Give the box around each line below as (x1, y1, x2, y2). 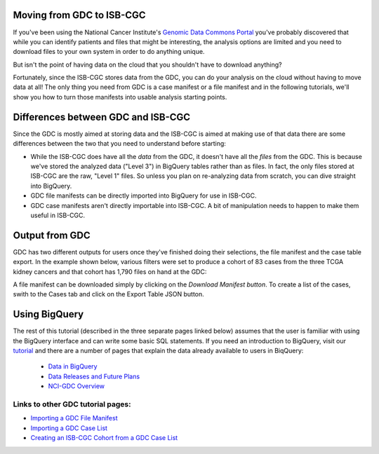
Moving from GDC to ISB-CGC (13, 9, 147, 21)
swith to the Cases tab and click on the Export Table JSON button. (13, 290, 205, 298)
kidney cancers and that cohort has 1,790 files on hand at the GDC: (13, 267, 207, 276)
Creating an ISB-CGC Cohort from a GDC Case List (30, 434, 178, 442)
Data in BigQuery (48, 362, 98, 371)
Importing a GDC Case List (30, 424, 108, 432)
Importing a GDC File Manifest (30, 414, 118, 422)
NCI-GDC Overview (48, 382, 105, 390)
